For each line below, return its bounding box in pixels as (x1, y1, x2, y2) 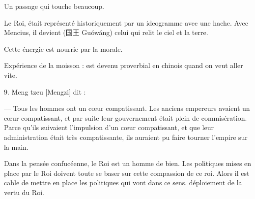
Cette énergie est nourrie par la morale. (4, 43, 123, 54)
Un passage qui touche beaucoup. (4, 1, 104, 11)
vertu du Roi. (4, 187, 44, 197)
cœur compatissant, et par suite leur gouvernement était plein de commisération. (4, 112, 247, 123)
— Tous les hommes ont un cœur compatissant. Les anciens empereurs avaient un (4, 103, 250, 113)
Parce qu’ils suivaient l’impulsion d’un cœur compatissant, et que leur (4, 122, 214, 133)
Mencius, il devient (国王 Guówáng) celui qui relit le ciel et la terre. (4, 27, 208, 37)
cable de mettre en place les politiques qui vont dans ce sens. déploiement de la (4, 177, 242, 188)
